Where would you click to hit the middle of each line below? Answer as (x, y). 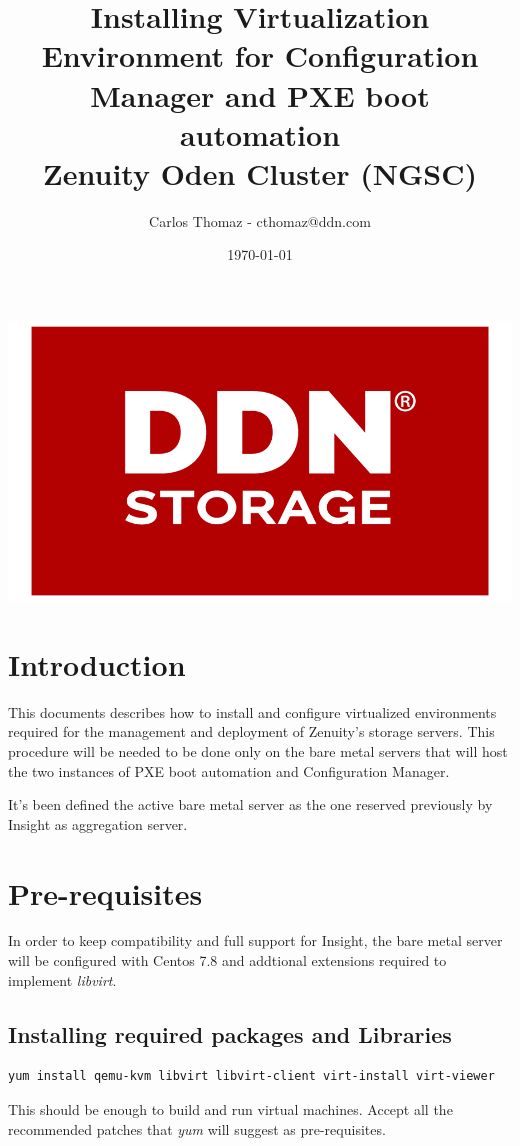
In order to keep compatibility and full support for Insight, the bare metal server (255, 940)
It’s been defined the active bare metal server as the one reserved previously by (250, 804)
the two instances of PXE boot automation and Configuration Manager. (229, 770)
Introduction (97, 663)
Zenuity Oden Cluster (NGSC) (260, 172)
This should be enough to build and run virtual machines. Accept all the (230, 1109)
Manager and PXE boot (260, 94)
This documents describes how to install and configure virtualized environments (252, 711)
